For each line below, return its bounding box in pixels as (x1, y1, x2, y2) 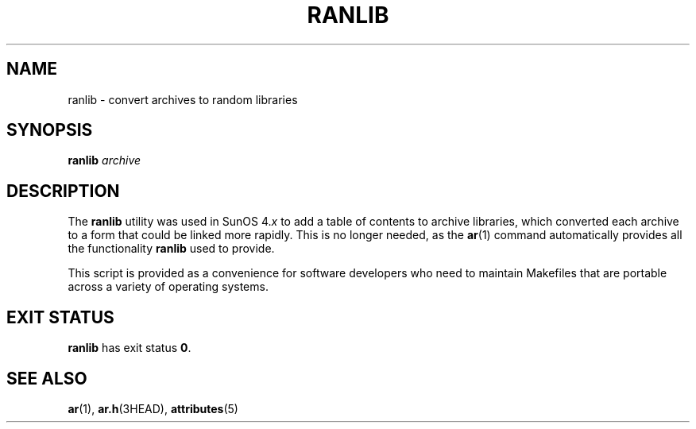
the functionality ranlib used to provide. (68, 242, 275, 256)
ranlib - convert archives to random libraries (68, 92, 298, 106)
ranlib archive (68, 153, 141, 168)
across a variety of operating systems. (68, 280, 269, 294)
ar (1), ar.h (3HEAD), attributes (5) (68, 401, 238, 415)
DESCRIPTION (6, 180, 120, 201)
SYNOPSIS (6, 120, 93, 141)
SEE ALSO (6, 368, 87, 388)
